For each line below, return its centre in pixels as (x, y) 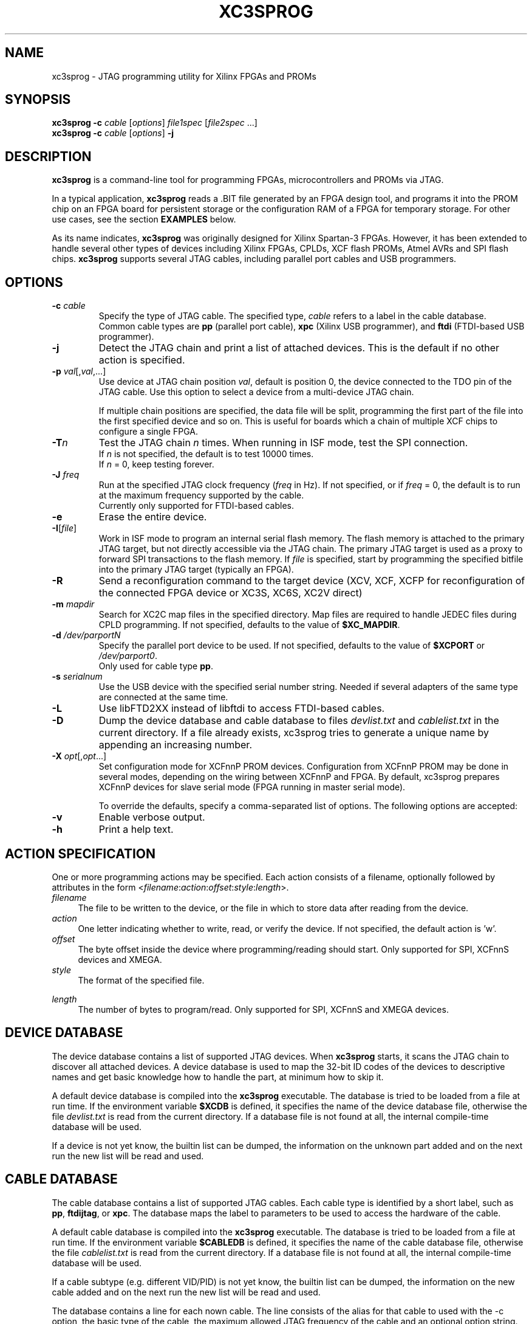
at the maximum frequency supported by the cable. (201, 495)
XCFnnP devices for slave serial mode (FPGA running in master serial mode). (252, 787)
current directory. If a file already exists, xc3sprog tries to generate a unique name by (294, 733)
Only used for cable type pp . (156, 666)
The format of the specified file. (141, 980)
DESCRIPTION (48, 156)
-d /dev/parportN (86, 635)
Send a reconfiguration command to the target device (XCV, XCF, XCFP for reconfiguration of (312, 581)
